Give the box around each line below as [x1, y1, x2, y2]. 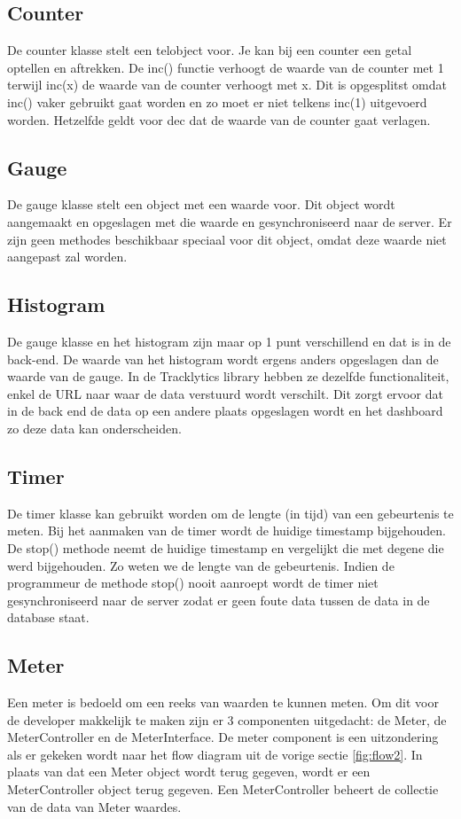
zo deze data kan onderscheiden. [7, 418, 182, 437]
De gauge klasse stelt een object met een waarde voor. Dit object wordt [7, 195, 395, 214]
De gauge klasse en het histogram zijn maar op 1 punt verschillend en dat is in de [7, 331, 451, 350]
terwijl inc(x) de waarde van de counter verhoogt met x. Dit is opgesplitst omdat [7, 75, 448, 94]
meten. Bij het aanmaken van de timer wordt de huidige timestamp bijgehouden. [7, 521, 447, 540]
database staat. [7, 608, 90, 627]
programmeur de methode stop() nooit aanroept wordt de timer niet [7, 573, 379, 592]
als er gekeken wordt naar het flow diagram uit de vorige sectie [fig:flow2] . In [7, 745, 423, 763]
